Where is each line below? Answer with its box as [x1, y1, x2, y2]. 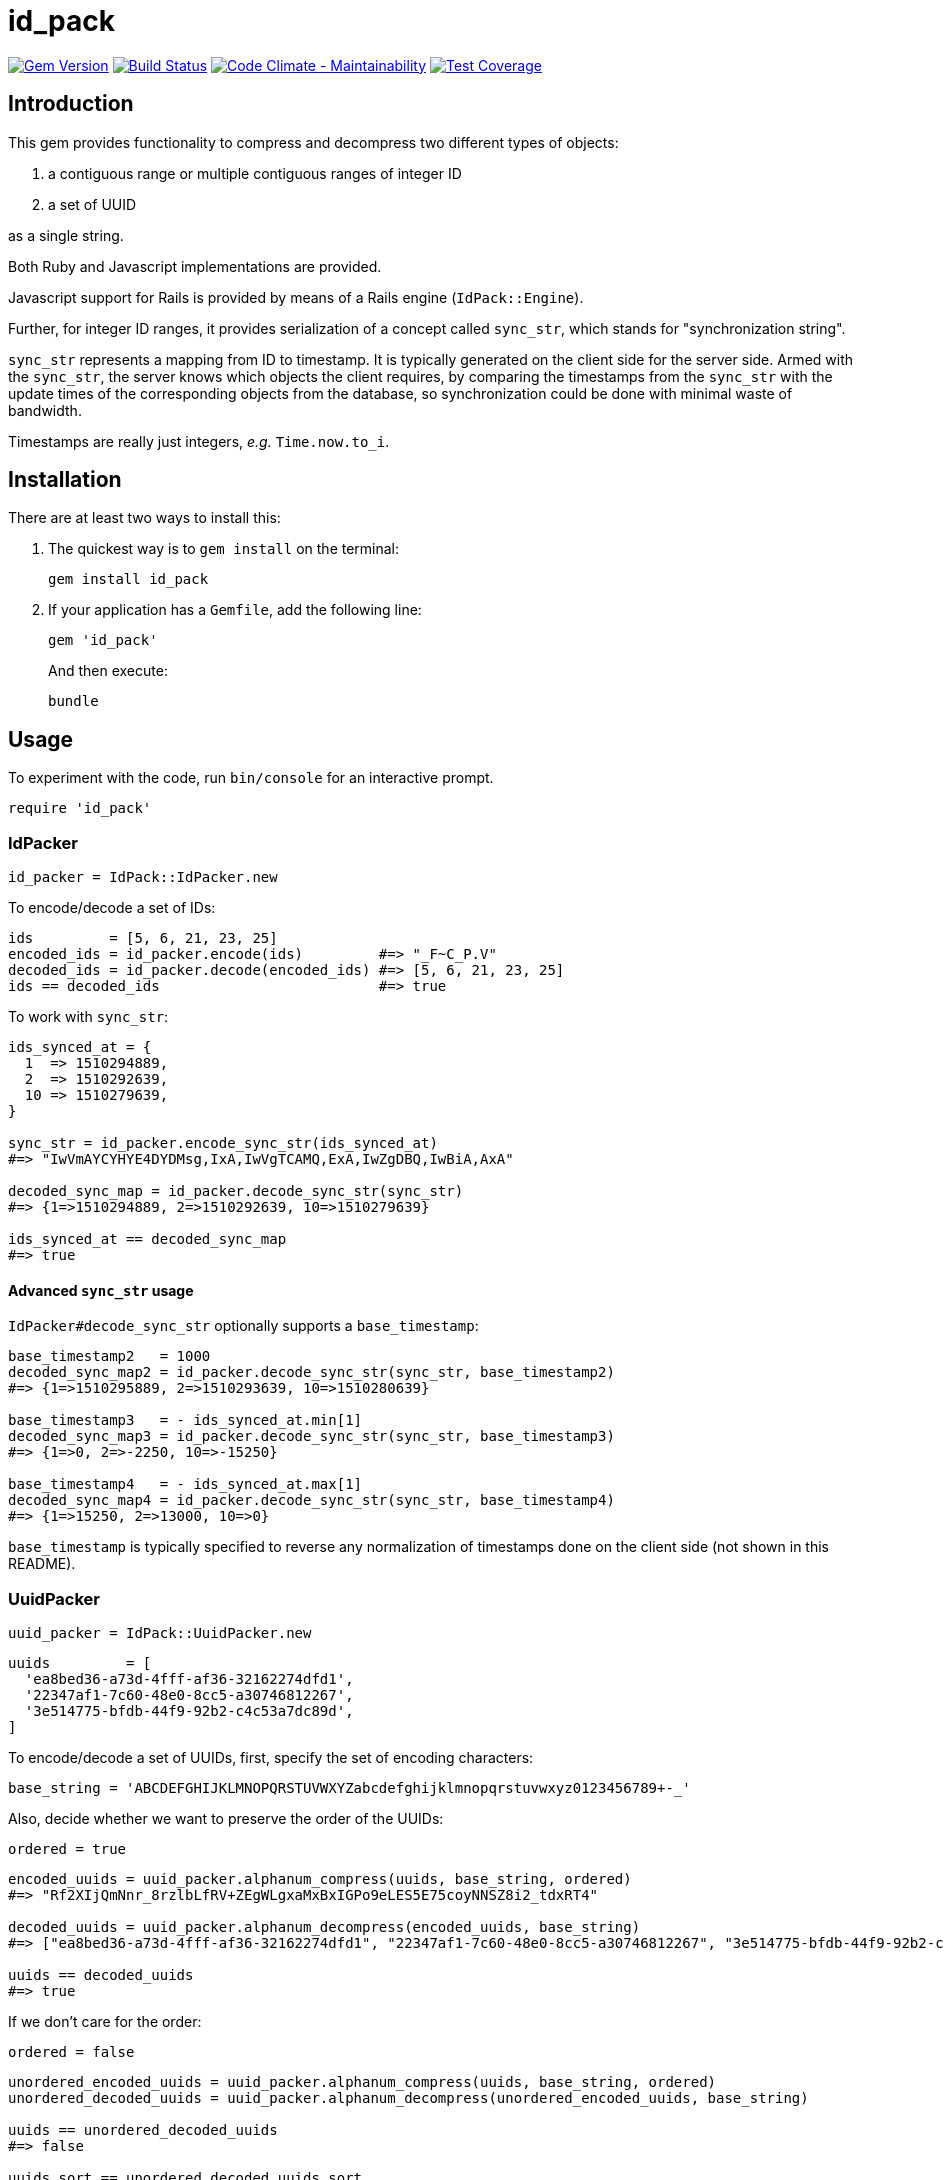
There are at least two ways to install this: [8, 509, 281, 527]
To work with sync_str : [8, 1008, 169, 1026]
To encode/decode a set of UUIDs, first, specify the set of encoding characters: [8, 1749, 534, 1766]
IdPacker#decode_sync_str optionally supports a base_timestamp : [8, 1317, 479, 1335]
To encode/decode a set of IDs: [8, 899, 216, 917]
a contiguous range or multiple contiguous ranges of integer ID [48, 164, 462, 182]
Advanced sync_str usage [8, 1281, 194, 1299]
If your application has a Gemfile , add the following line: [48, 601, 422, 619]
